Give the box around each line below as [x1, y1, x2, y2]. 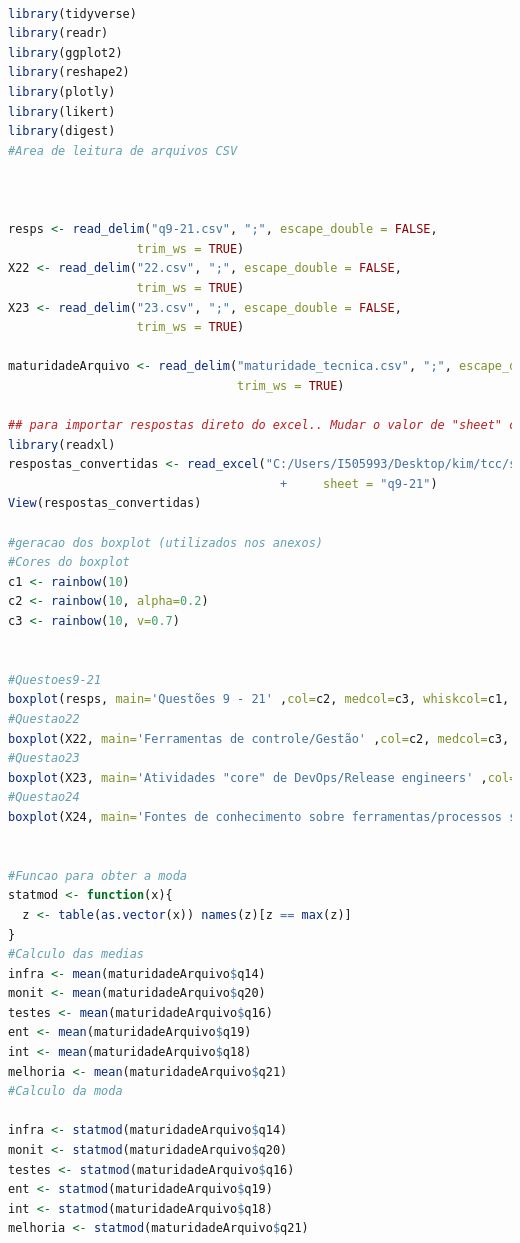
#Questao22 [8, 711, 80, 726]
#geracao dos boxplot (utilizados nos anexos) [8, 535, 323, 550]
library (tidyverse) [8, 6, 137, 21]
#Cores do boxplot [8, 555, 130, 570]
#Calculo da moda [8, 1084, 123, 1099]
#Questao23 [8, 751, 80, 766]
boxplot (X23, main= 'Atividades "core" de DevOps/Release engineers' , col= [8, 770, 517, 785]
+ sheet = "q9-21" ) [280, 476, 438, 491]
